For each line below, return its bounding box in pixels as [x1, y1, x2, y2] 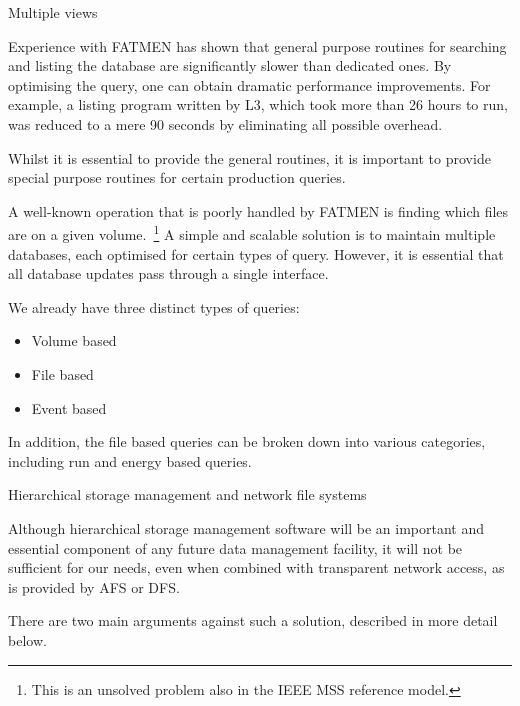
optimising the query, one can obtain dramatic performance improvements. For [8, 74, 491, 95]
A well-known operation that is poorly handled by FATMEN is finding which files [8, 200, 509, 221]
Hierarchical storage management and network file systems [8, 484, 367, 505]
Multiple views [8, 2, 98, 22]
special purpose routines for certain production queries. [8, 167, 346, 188]
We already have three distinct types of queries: [8, 296, 300, 317]
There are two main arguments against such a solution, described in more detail [8, 610, 498, 631]
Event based [31, 397, 107, 418]
